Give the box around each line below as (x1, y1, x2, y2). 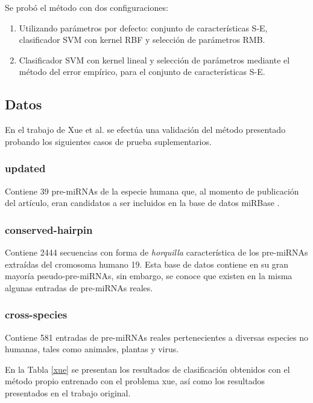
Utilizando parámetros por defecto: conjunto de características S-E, (19, 21, 268, 34)
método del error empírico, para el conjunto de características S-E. (19, 65, 265, 78)
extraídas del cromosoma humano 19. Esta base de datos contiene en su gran (5, 257, 289, 270)
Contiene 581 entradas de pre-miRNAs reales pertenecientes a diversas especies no (5, 330, 308, 343)
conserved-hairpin (5, 222, 93, 237)
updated (5, 161, 46, 176)
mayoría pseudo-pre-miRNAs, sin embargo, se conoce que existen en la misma (5, 269, 292, 282)
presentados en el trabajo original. (5, 386, 131, 399)
